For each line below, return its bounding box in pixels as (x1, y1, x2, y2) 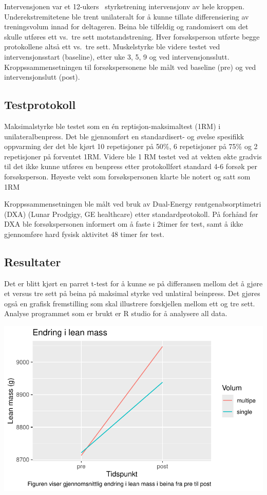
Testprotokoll (4, 97, 76, 113)
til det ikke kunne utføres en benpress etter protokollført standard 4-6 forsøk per (4, 161, 258, 172)
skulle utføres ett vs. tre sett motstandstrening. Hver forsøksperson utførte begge (4, 31, 260, 42)
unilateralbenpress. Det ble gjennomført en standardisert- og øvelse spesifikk (4, 131, 244, 141)
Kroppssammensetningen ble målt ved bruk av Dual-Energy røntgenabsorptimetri (4, 198, 261, 209)
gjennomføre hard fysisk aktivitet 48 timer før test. (4, 228, 164, 239)
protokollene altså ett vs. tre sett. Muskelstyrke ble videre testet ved (4, 41, 220, 52)
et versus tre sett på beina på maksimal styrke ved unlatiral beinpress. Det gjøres (4, 288, 260, 299)
